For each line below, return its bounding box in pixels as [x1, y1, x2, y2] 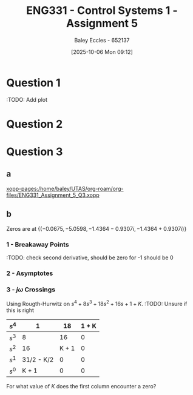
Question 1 [6, 76, 61, 90]
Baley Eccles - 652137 [74, 36, 130, 44]
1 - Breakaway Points [6, 240, 69, 248]
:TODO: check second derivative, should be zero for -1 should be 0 [6, 254, 174, 261]
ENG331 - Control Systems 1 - [26, 4, 178, 18]
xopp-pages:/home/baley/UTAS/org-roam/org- [6, 185, 124, 192]
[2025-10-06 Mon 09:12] [70, 48, 134, 55]
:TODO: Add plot [6, 96, 47, 103]
